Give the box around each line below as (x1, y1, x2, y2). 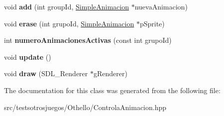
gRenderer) (93, 68, 127, 79)
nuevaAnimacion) (134, 1, 188, 11)
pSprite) (139, 18, 165, 28)
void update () (4, 51, 51, 62)
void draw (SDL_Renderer (4, 68, 88, 79)
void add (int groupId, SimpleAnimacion (4, 1, 129, 11)
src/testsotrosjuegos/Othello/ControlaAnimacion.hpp (4, 102, 167, 112)
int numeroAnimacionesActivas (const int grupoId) (4, 35, 172, 45)
